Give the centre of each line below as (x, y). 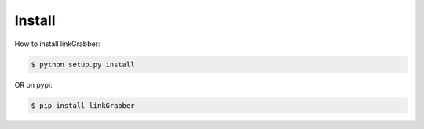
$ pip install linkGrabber (83, 105)
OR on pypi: (33, 84)
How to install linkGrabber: (57, 44)
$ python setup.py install (83, 64)
